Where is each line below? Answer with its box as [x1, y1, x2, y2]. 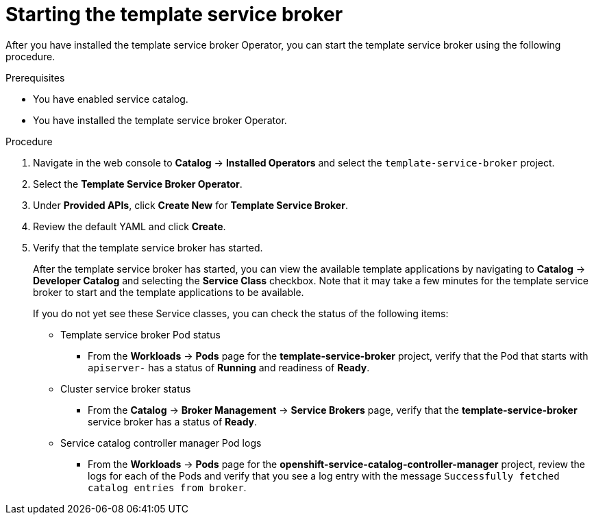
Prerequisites [5, 71, 65, 84]
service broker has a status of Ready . [88, 415, 258, 428]
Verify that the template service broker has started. [33, 241, 263, 253]
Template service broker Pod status [60, 328, 221, 341]
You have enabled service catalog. [33, 92, 188, 105]
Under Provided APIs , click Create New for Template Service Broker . [33, 199, 348, 211]
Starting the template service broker [5, 3, 343, 26]
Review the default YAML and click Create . [33, 220, 226, 232]
